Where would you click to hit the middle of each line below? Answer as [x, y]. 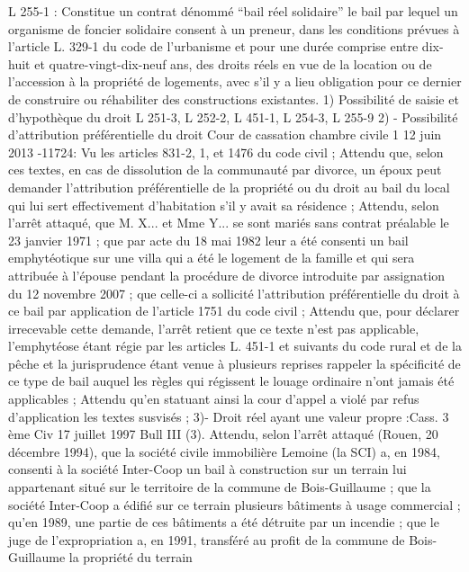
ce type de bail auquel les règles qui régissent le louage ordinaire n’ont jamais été [231, 381]
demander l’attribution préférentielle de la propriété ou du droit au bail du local [229, 187]
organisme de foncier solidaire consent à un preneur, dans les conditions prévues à [234, 28]
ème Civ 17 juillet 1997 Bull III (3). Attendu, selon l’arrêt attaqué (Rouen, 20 [223, 434]
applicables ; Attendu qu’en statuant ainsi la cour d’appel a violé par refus [214, 399]
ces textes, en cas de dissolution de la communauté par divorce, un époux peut [225, 170]
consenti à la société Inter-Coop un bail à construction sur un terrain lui [207, 469]
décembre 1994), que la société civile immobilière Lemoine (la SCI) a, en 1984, [224, 451]
